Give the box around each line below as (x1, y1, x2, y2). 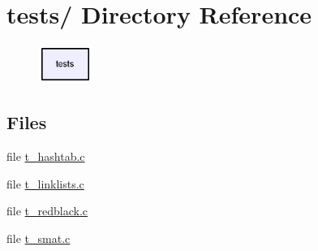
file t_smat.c (6, 229, 71, 246)
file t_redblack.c (6, 202, 88, 219)
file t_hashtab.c (6, 148, 85, 165)
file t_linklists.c (6, 175, 84, 192)
